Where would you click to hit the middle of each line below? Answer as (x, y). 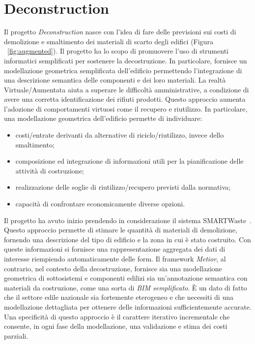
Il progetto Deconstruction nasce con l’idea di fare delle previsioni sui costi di (120, 32)
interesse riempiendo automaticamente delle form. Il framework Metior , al (115, 258)
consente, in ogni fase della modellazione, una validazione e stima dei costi (116, 326)
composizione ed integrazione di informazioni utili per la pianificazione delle (129, 161)
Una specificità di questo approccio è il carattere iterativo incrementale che (117, 316)
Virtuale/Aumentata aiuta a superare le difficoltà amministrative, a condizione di (127, 89)
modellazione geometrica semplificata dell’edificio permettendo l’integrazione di (123, 70)
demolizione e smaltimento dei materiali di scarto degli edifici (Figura (109, 41)
